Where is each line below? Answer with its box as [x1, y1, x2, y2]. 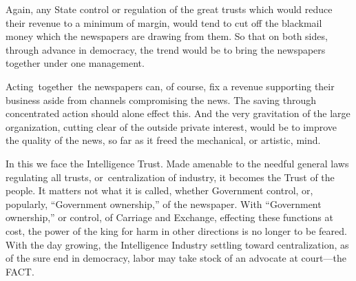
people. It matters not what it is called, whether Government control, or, [6, 183, 313, 198]
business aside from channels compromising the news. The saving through [6, 92, 317, 107]
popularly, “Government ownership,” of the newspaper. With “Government [6, 196, 322, 211]
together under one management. [6, 56, 145, 70]
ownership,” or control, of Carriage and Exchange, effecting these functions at [6, 210, 333, 225]
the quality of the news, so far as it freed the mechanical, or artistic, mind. [6, 133, 321, 147]
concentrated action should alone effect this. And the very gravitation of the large [6, 106, 350, 121]
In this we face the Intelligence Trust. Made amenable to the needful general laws [6, 156, 349, 170]
